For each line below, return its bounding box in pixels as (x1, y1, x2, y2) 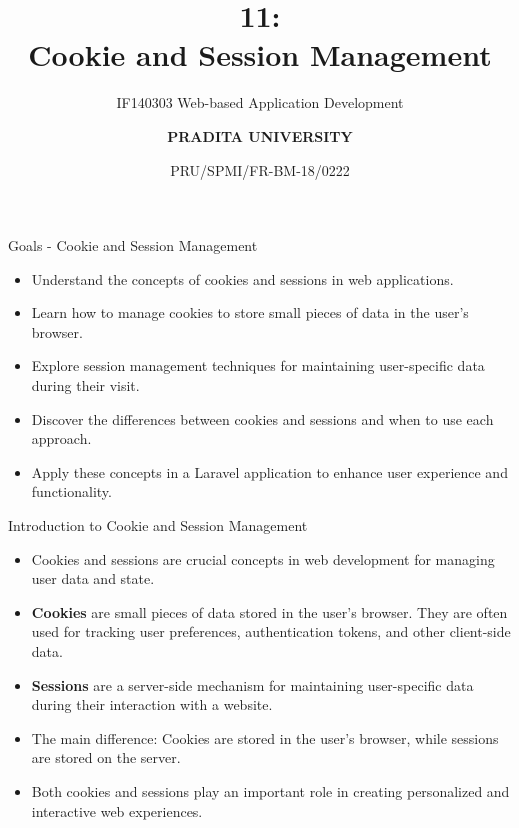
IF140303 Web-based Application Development (116, 92, 404, 113)
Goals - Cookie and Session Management (8, 235, 258, 256)
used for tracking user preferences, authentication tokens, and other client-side (31, 621, 511, 642)
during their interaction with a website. (31, 694, 273, 715)
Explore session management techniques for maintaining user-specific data (31, 355, 485, 376)
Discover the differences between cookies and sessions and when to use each (31, 408, 494, 429)
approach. (31, 428, 92, 449)
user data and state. (31, 568, 155, 589)
